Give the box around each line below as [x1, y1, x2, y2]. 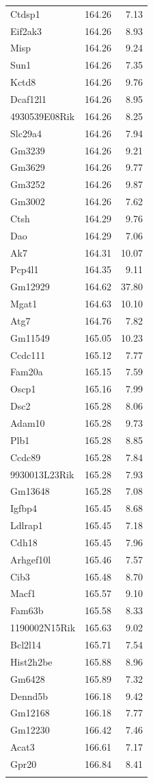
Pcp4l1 [10, 262, 39, 277]
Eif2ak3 [10, 23, 42, 38]
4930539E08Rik [10, 108, 75, 123]
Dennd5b [10, 688, 48, 703]
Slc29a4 [10, 126, 42, 140]
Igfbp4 [10, 501, 37, 515]
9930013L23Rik [10, 467, 74, 481]
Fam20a [10, 364, 43, 379]
